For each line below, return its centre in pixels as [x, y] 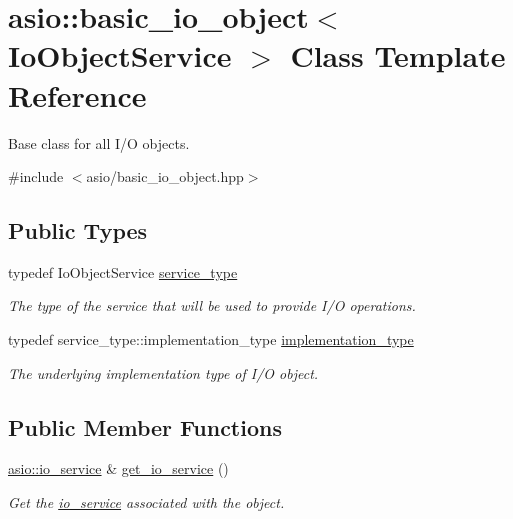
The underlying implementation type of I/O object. [163, 372]
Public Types [78, 230]
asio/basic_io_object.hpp [165, 176]
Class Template [398, 55]
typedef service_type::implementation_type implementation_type [211, 339]
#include [36, 176]
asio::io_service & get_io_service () [118, 468]
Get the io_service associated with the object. [146, 502]
